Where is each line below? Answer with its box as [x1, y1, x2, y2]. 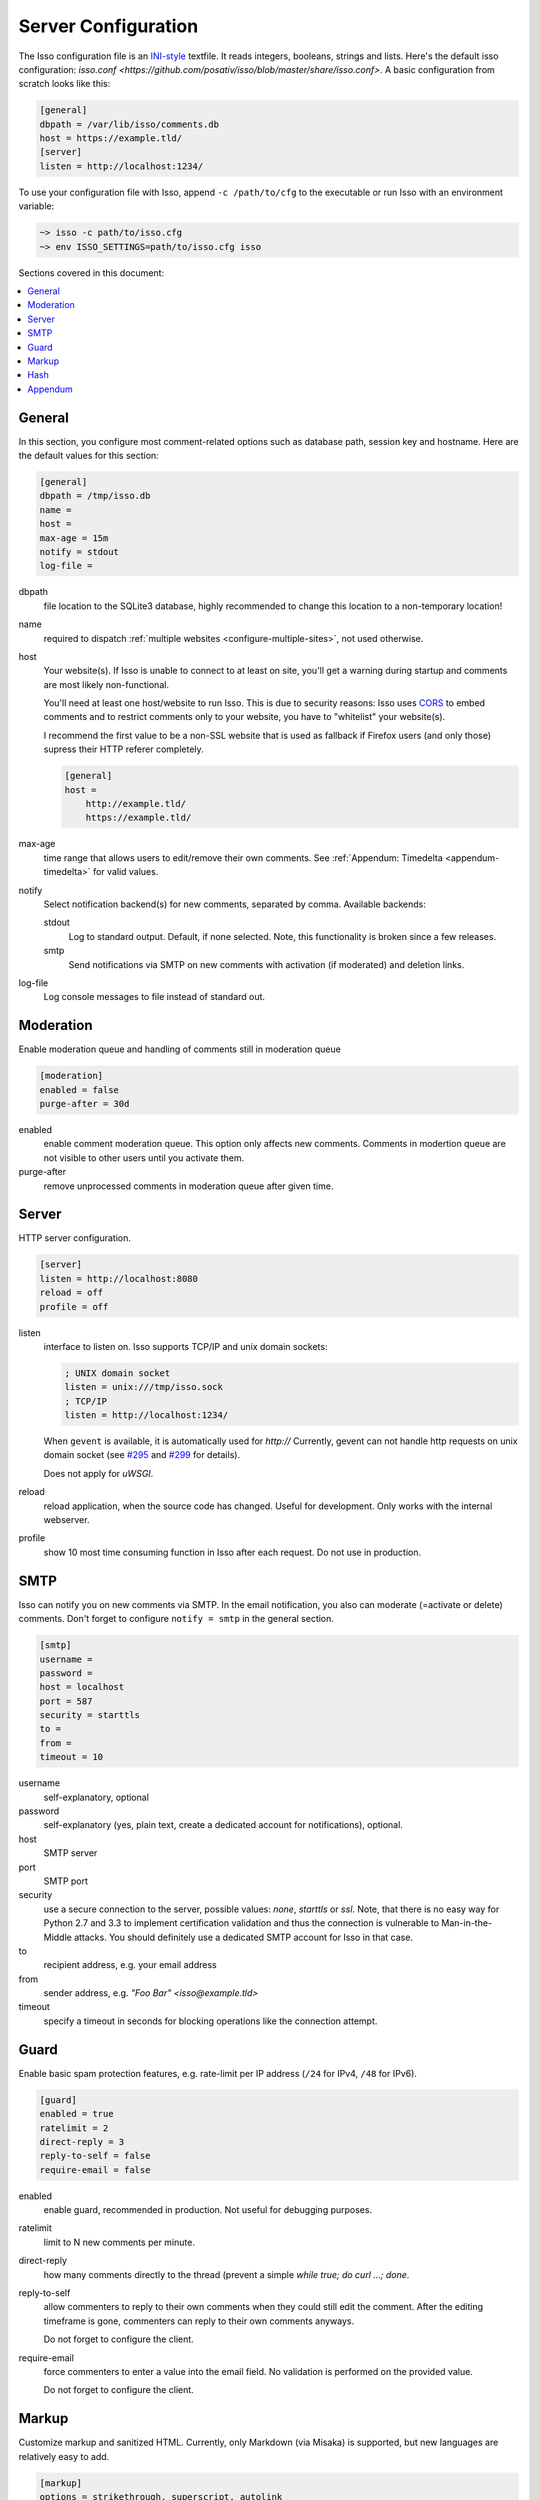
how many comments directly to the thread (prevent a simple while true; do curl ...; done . [43, 2268, 410, 2280]
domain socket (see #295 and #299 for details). [43, 1449, 240, 1461]
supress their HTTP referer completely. [43, 743, 204, 755]
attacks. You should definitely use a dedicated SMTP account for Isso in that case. [73, 1931, 414, 1943]
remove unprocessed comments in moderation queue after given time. [43, 1180, 334, 1192]
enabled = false [39, 1084, 120, 1095]
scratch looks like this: [18, 78, 111, 90]
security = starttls [39, 1710, 140, 1721]
